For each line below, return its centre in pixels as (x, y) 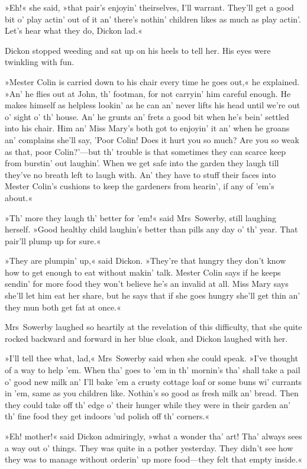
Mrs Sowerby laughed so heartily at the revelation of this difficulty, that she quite (153, 327)
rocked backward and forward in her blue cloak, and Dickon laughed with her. (146, 338)
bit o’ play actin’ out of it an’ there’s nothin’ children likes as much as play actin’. (153, 19)
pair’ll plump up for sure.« (53, 240)
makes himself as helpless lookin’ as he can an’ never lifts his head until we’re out (153, 105)
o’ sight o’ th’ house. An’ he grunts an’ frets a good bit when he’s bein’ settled (147, 116)
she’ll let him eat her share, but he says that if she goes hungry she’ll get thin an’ (153, 295)
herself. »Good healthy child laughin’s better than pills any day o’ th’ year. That (151, 229)
